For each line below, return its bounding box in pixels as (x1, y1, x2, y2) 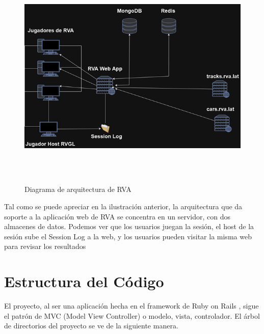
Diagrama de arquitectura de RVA (24, 184, 131, 194)
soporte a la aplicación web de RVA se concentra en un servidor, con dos (4, 211, 230, 221)
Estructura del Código (4, 271, 164, 292)
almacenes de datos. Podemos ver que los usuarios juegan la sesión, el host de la (4, 221, 254, 232)
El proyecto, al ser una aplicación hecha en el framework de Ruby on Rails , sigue (4, 300, 259, 311)
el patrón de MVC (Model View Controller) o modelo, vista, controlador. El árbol (4, 310, 260, 321)
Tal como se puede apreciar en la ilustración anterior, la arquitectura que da (4, 201, 243, 211)
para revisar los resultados (4, 241, 86, 252)
